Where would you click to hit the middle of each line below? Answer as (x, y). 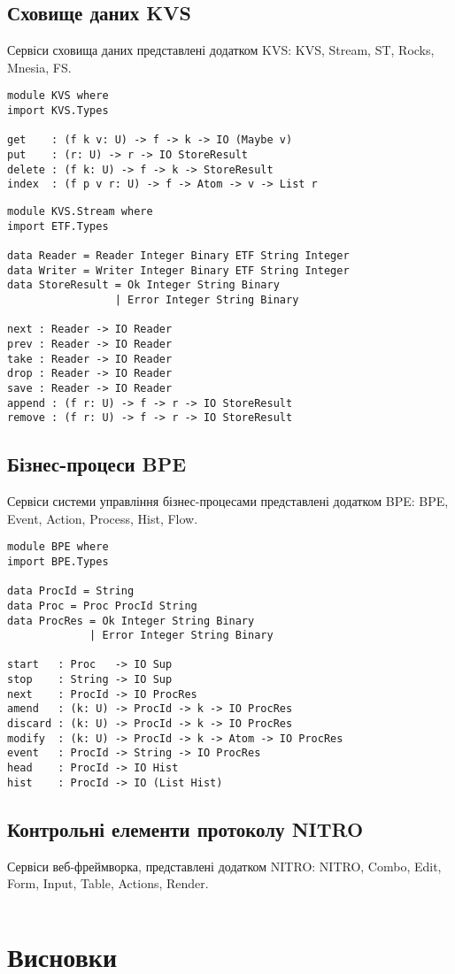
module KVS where (58, 96)
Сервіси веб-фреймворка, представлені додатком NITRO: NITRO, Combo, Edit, (224, 866)
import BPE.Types (58, 561)
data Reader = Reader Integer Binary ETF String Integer (178, 255)
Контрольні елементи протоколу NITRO (185, 828)
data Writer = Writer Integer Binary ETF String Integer (178, 270)
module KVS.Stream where (80, 211)
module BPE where (58, 547)
